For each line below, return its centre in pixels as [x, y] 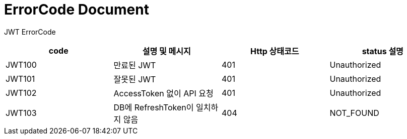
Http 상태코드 [275, 51]
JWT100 [21, 64]
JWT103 [21, 113]
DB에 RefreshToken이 [154, 107]
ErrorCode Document [77, 10]
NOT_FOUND [354, 113]
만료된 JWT [135, 65]
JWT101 [20, 79]
